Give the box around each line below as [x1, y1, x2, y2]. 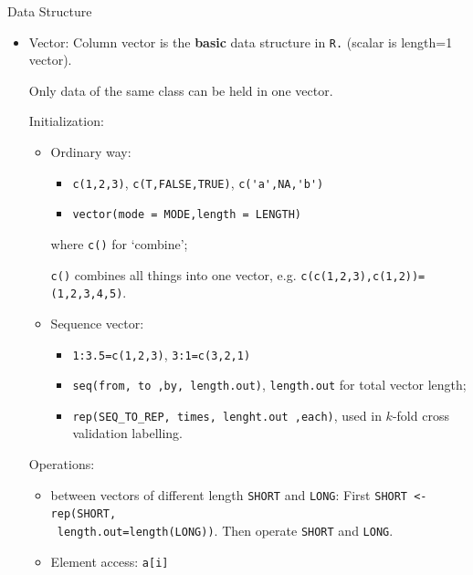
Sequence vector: [50, 313, 144, 332]
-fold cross [392, 405, 449, 424]
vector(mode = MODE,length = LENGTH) [72, 208, 301, 222]
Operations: [28, 455, 95, 474]
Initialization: [28, 111, 104, 131]
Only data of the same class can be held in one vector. [28, 80, 333, 99]
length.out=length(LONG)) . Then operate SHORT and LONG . [57, 520, 394, 539]
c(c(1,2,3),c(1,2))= [300, 269, 426, 283]
